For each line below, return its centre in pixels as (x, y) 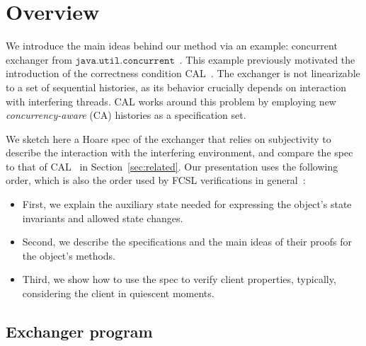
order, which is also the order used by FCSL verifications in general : (156, 180)
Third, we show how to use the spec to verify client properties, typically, (179, 279)
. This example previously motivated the (267, 59)
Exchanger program (79, 331)
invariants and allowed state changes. (103, 218)
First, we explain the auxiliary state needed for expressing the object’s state (187, 204)
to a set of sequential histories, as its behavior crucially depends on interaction (176, 87)
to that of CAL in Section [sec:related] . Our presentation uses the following (172, 166)
